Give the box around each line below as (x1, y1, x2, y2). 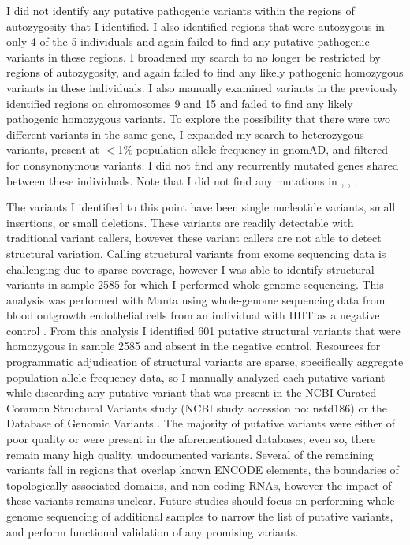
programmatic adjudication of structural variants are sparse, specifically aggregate (6, 353, 404, 370)
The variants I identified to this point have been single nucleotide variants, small (6, 199, 396, 215)
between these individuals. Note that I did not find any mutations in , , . (6, 172, 358, 189)
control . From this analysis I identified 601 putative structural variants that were (6, 322, 401, 338)
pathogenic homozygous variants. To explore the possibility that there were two (6, 110, 390, 127)
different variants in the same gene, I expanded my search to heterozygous (6, 125, 364, 142)
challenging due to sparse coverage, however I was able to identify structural (6, 260, 375, 277)
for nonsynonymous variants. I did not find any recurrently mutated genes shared (6, 156, 399, 173)
